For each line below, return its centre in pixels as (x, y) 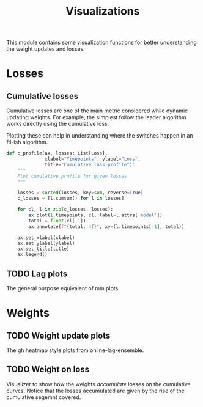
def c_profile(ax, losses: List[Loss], (57, 153)
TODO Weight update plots (58, 335)
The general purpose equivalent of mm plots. (63, 288)
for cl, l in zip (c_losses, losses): (65, 210)
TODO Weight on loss (48, 369)
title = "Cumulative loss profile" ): (90, 164)
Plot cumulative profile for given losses (72, 176)
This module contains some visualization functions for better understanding (102, 42)
